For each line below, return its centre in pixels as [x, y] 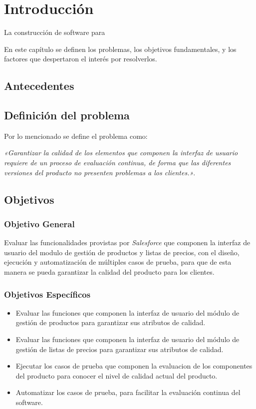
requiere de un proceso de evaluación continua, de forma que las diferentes [118, 163]
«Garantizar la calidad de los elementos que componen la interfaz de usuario [121, 153]
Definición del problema [67, 115]
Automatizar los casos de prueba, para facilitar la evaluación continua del [128, 392]
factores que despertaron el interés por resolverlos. [81, 59]
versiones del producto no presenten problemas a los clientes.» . [100, 172]
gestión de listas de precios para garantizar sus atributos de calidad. [120, 349]
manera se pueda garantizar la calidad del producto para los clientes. [109, 272]
